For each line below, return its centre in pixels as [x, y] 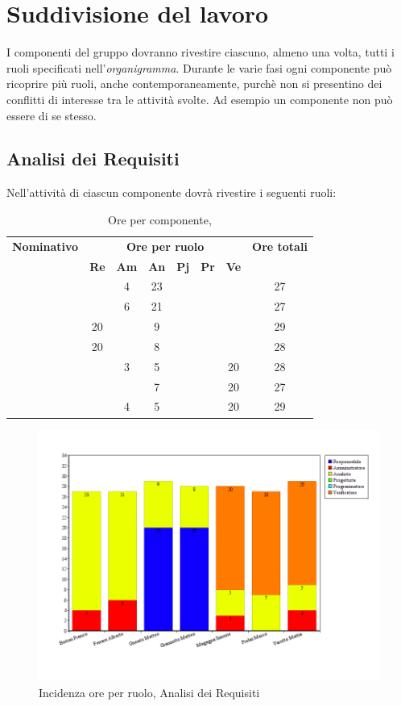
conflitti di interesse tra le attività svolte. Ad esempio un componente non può [200, 99]
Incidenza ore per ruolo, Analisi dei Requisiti [149, 692]
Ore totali [280, 246]
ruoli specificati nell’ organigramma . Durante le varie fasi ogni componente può [199, 67]
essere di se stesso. [52, 115]
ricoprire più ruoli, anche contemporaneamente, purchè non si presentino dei [194, 84]
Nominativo [45, 246]
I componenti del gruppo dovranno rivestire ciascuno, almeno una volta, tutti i [200, 52]
